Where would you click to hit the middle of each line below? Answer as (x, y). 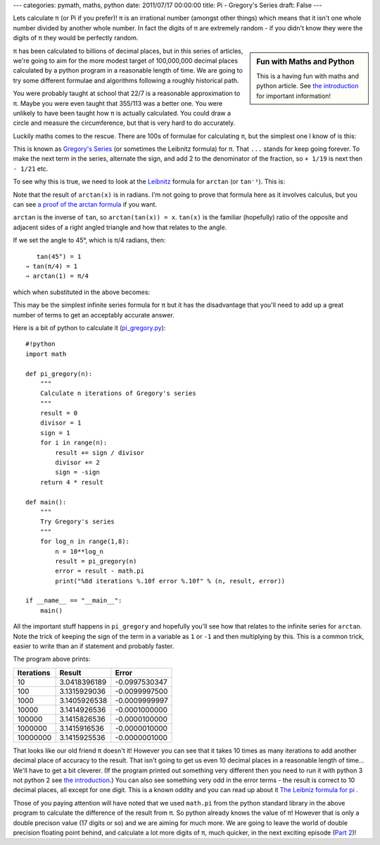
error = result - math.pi (100, 571)
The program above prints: (52, 659)
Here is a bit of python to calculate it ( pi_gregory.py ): (89, 327)
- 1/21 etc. (31, 169)
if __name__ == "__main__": (74, 601)
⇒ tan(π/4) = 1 (52, 266)
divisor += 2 (77, 463)
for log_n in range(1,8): (85, 542)
